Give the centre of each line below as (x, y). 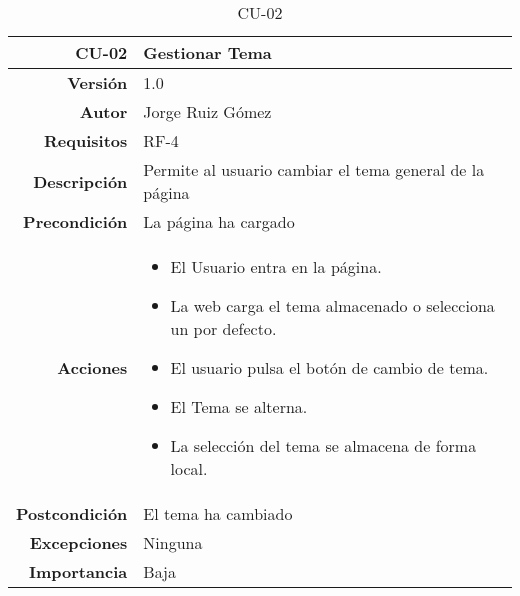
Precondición (75, 221)
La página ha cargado (219, 221)
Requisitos (86, 140)
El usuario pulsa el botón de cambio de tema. (329, 367)
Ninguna (173, 542)
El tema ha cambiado (218, 513)
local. (189, 468)
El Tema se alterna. (239, 406)
